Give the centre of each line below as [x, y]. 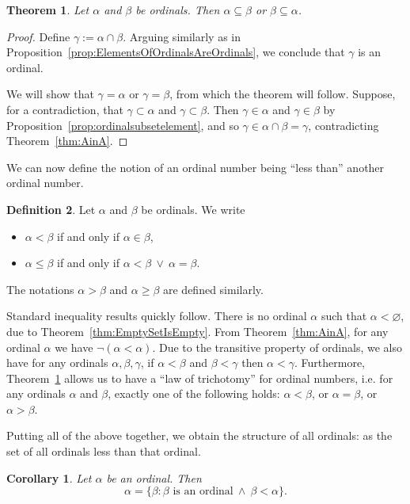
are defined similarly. [213, 289]
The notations [40, 289]
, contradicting [344, 125]
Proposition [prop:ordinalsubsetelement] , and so [123, 125]
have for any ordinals [57, 363]
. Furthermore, [330, 363]
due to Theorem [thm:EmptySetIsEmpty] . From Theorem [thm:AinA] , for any [197, 331]
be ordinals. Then [178, 10]
